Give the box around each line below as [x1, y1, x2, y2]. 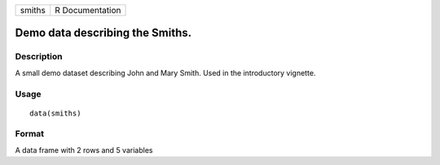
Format [15, 128, 45, 140]
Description [15, 51, 63, 63]
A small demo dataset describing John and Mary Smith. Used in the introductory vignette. [15, 67, 316, 77]
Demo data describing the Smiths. [15, 26, 192, 40]
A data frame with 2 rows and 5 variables [15, 145, 153, 154]
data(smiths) [29, 108, 81, 118]
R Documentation [54, 5, 121, 15]
